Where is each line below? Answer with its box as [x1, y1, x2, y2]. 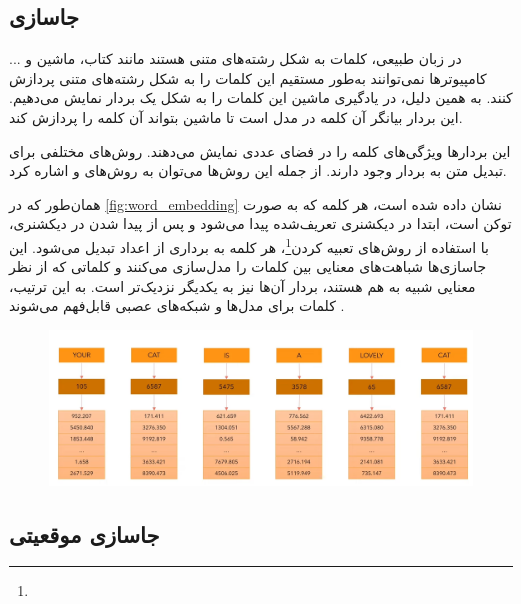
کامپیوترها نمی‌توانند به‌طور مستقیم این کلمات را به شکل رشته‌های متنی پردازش [9, 67, 487, 88]
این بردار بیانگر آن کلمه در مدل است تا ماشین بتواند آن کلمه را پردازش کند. [9, 106, 463, 127]
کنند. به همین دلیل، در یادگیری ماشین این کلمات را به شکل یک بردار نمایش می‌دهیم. [9, 87, 513, 108]
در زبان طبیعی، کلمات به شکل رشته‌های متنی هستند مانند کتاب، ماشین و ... [9, 48, 462, 69]
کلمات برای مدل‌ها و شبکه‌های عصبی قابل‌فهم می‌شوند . [9, 295, 345, 316]
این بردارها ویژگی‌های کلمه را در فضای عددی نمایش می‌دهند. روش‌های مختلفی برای [9, 140, 511, 161]
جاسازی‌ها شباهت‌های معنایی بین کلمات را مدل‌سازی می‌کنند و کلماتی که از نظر [9, 256, 487, 277]
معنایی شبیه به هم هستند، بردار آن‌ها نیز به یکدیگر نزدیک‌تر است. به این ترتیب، [9, 275, 476, 296]
